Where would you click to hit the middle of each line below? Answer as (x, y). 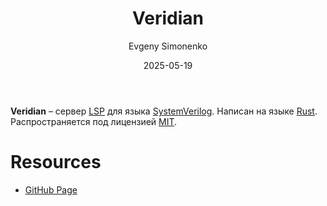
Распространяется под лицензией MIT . (94, 121)
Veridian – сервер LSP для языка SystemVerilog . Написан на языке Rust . (164, 111)
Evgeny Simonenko (168, 46)
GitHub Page (51, 189)
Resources (56, 162)
